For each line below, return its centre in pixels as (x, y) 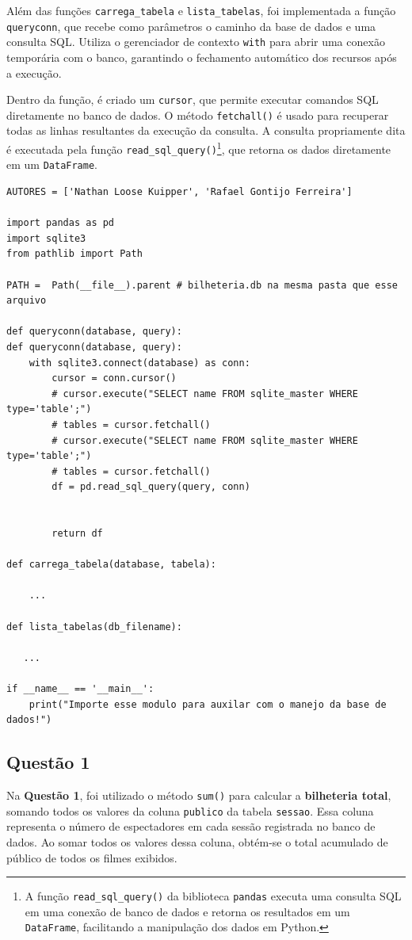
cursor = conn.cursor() (114, 378)
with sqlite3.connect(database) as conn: (139, 363)
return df (77, 534)
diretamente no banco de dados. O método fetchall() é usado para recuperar (198, 115)
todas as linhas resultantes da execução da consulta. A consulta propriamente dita (206, 130)
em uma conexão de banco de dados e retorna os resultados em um (187, 911)
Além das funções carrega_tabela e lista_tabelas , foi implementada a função (201, 10)
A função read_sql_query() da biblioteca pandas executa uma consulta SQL (213, 896)
